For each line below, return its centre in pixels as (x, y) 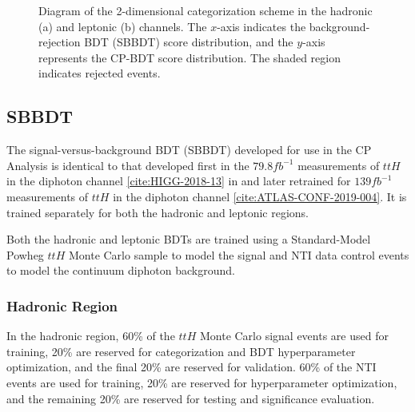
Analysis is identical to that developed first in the (128, 165)
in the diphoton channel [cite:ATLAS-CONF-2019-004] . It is (260, 196)
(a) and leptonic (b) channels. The (123, 26)
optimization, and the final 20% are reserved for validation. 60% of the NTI (192, 367)
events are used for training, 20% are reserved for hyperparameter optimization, (202, 382)
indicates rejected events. (100, 73)
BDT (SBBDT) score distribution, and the (189, 42)
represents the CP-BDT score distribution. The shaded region (190, 57)
